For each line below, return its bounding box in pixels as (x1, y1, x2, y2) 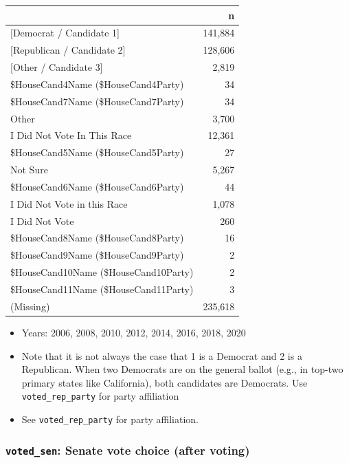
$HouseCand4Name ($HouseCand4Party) (10, 76, 184, 91)
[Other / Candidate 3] (10, 60, 103, 74)
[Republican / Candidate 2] (10, 43, 126, 57)
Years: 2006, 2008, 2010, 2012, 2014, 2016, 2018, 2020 (21, 325, 246, 339)
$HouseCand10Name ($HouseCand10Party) (10, 265, 194, 279)
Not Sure (10, 162, 48, 177)
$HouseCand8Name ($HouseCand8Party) (10, 230, 184, 245)
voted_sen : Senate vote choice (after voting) (5, 441, 250, 458)
